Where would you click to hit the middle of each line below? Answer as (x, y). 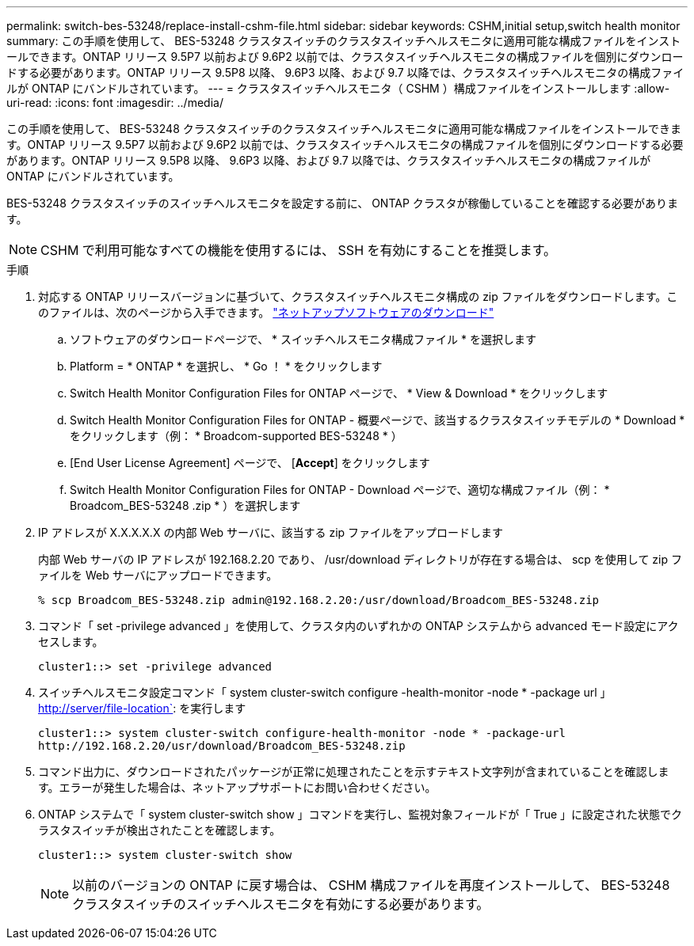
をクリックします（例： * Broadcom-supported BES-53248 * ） (236, 436)
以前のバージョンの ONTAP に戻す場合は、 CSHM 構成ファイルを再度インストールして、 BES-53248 (371, 885)
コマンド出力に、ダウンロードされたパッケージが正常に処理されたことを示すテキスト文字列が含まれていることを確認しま (354, 771)
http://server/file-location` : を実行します (142, 708)
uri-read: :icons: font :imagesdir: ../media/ (115, 103)
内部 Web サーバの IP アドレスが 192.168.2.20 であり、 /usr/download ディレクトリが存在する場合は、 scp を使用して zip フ (360, 559)
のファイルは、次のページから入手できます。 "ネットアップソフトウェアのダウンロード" (266, 312)
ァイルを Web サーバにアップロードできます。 (158, 575)
